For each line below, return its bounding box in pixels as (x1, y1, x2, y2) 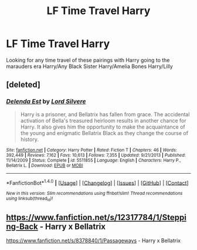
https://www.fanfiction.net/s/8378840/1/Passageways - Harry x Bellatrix (6, 237, 181, 244)
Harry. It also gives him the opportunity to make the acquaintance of (20, 123, 186, 130)
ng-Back (6, 222, 38, 231)
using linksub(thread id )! (6, 195, 53, 202)
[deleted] (6, 80, 41, 90)
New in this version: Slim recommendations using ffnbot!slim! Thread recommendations (6, 191, 183, 197)
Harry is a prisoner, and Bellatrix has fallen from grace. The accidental (20, 110, 190, 118)
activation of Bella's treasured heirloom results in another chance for (20, 117, 186, 124)
